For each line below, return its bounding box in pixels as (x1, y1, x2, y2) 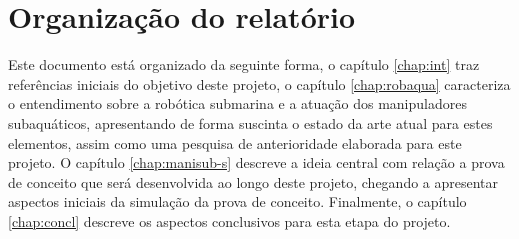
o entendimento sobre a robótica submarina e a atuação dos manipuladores (8, 93, 467, 114)
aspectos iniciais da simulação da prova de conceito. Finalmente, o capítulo (8, 191, 467, 212)
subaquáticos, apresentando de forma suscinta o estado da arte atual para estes (8, 112, 493, 133)
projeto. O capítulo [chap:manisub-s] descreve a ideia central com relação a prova (8, 152, 505, 173)
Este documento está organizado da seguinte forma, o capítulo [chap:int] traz (8, 54, 480, 75)
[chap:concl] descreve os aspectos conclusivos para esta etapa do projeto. (8, 210, 451, 231)
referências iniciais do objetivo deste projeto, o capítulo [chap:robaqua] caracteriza (8, 73, 511, 94)
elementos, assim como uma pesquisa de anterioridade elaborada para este (8, 132, 462, 153)
